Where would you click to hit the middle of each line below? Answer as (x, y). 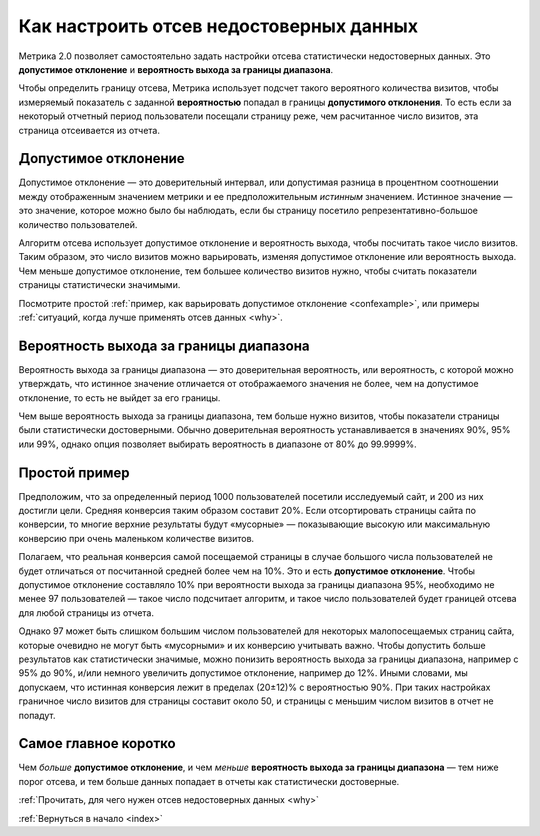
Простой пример (74, 472)
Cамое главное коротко (97, 743)
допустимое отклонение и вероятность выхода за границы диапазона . (176, 69)
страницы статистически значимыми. (99, 285)
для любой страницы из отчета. (86, 612)
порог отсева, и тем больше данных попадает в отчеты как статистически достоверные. (209, 781)
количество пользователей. (78, 224)
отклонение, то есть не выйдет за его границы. (119, 397)
